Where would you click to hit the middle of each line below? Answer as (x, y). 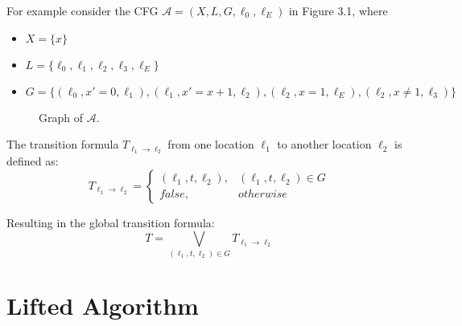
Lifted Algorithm (103, 305)
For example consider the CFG (82, 10)
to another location (324, 144)
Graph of (61, 117)
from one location (211, 144)
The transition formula (63, 144)
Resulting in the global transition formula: (111, 222)
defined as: (33, 161)
